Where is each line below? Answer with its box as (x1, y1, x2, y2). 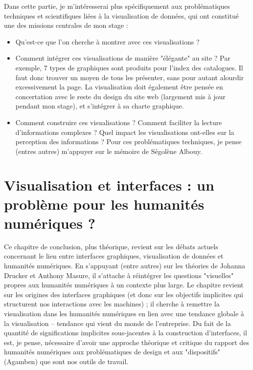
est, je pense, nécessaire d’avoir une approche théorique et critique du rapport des (4, 337, 249, 347)
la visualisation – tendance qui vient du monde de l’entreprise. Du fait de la (4, 318, 231, 328)
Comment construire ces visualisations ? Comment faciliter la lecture (15, 117, 222, 127)
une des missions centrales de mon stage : (4, 20, 128, 30)
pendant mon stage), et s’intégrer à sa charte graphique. (15, 101, 184, 111)
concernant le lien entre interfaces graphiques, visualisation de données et (4, 251, 224, 261)
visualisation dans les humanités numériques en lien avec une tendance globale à (4, 308, 244, 318)
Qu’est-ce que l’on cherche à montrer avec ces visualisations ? (15, 36, 200, 46)
